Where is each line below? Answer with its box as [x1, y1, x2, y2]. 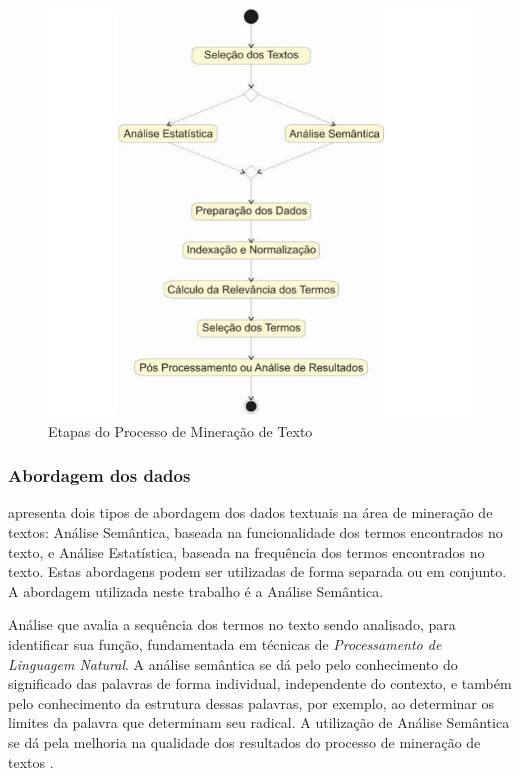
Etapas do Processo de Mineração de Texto [48, 420, 313, 441]
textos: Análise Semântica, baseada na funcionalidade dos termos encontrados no [8, 522, 503, 543]
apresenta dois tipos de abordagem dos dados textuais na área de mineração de [8, 502, 493, 523]
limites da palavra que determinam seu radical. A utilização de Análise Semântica [8, 712, 510, 733]
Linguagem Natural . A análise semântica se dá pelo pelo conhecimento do [8, 653, 458, 674]
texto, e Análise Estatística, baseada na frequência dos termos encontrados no [8, 541, 485, 562]
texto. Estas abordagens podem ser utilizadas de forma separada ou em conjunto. [8, 561, 507, 582]
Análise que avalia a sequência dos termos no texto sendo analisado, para [8, 614, 456, 635]
